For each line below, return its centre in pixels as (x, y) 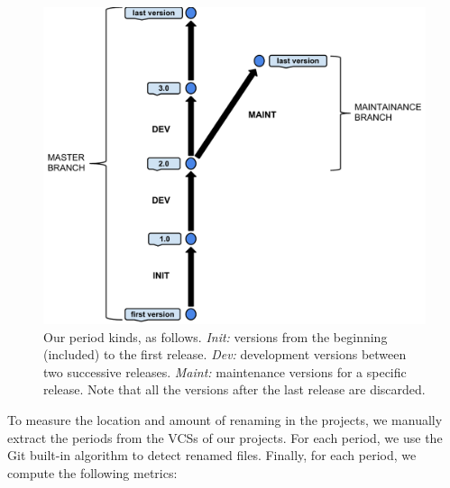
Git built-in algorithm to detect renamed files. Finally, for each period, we (212, 455)
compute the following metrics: (92, 472)
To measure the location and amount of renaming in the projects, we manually (225, 419)
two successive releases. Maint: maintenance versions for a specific (225, 371)
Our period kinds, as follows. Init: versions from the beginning (216, 336)
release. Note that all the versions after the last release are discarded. (234, 389)
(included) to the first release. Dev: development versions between (225, 354)
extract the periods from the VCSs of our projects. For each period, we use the (225, 437)
